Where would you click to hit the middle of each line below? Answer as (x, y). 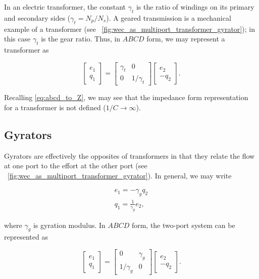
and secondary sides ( (37, 17)
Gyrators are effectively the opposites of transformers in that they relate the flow (129, 155)
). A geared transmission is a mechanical (169, 17)
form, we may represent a (186, 39)
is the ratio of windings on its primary (195, 7)
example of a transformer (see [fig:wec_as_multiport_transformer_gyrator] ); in (129, 29)
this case (17, 39)
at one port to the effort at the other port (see (76, 166)
